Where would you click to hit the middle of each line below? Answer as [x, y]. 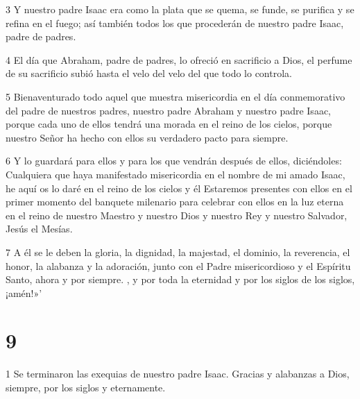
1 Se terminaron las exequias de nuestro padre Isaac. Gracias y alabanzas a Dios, [178, 374]
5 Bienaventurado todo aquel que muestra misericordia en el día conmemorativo [175, 96]
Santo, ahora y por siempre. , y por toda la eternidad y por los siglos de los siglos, [180, 279]
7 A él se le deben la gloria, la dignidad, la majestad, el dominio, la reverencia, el [178, 252]
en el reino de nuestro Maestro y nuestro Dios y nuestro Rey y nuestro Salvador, [177, 215]
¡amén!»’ [24, 292]
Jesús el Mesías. [39, 229]
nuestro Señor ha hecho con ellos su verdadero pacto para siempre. [147, 137]
